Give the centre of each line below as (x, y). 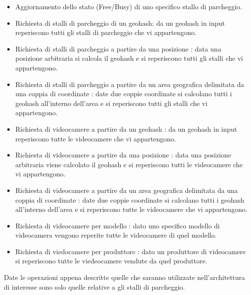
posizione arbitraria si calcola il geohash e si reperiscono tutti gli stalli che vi (129, 58)
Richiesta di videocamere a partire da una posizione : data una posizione (123, 155)
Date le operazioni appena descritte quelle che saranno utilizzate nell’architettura (125, 277)
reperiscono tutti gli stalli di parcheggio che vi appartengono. (106, 32)
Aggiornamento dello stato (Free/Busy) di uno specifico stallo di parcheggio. (129, 6)
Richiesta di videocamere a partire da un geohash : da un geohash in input (126, 129)
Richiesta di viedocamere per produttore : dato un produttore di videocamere (130, 251)
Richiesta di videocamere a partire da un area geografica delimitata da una (126, 190)
